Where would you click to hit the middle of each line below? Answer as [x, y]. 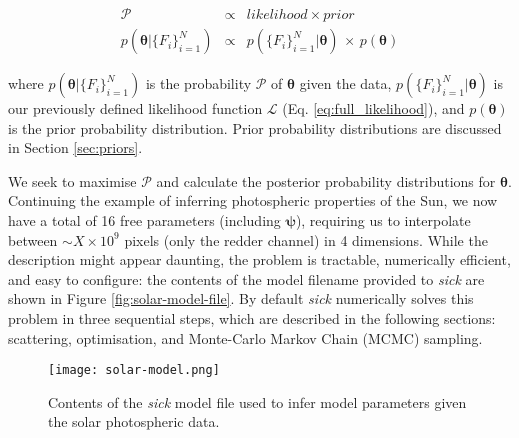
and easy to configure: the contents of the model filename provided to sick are [246, 278]
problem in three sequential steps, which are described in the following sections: [252, 318]
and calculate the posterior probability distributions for [326, 180]
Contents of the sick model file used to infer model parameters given [257, 401]
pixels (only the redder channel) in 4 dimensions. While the [306, 239]
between [33, 239]
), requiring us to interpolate [383, 220]
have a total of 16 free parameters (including [144, 220]
